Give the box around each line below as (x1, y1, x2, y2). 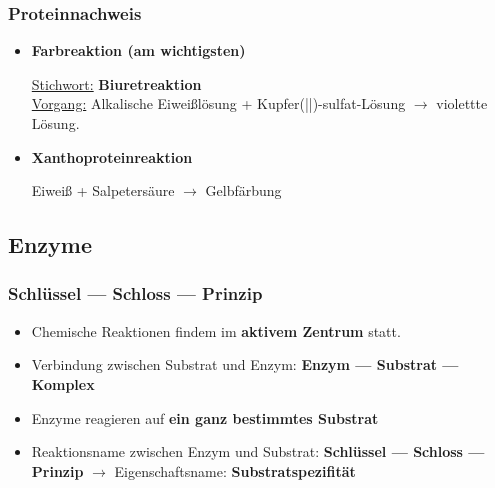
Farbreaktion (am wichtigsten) (31, 40, 246, 61)
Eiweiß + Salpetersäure (31, 180, 175, 201)
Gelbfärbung (205, 180, 282, 201)
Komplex (31, 373, 95, 394)
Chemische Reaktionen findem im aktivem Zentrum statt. (31, 320, 401, 341)
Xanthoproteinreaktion (31, 146, 193, 167)
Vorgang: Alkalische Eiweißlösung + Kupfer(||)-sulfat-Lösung (31, 93, 406, 114)
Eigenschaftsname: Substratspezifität (114, 460, 356, 481)
